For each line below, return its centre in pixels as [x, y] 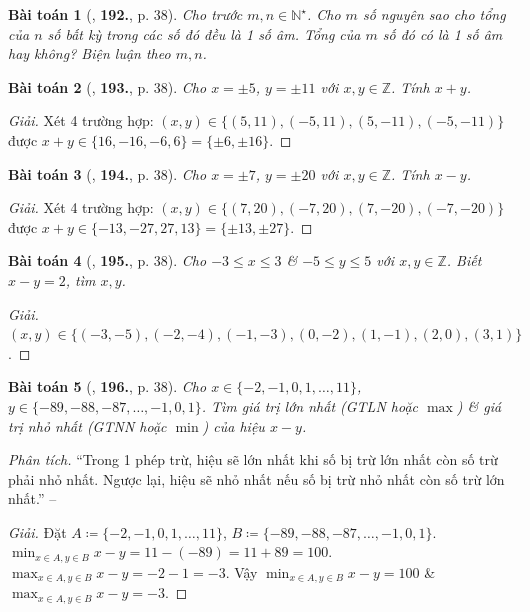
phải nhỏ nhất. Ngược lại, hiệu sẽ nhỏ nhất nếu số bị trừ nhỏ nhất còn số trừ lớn [256, 478]
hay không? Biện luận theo [89, 53]
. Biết [464, 260]
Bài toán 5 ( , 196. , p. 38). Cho [107, 386]
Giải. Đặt [37, 531]
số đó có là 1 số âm [442, 33]
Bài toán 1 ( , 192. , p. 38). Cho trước [125, 14]
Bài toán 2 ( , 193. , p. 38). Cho [107, 86]
